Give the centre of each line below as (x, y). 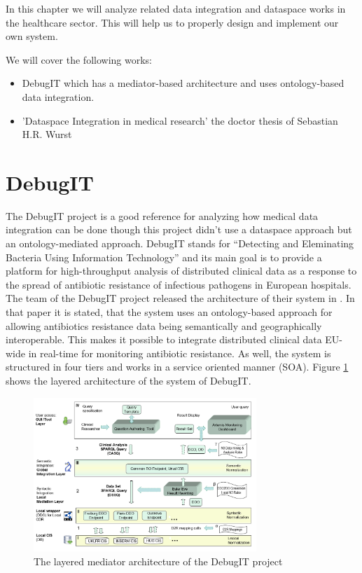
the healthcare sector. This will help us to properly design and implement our (172, 22)
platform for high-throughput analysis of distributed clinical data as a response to (181, 271)
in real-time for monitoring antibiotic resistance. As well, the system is (180, 353)
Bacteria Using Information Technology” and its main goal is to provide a (164, 257)
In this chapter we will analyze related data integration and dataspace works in (176, 8)
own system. (32, 36)
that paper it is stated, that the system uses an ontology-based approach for (169, 312)
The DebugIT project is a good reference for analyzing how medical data (162, 215)
